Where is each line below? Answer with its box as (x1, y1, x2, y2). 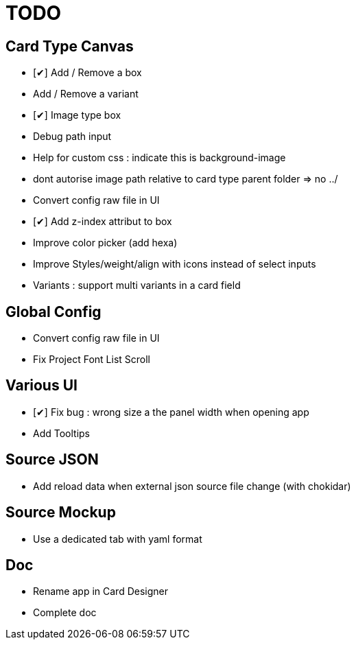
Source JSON (5, 451, 99, 469)
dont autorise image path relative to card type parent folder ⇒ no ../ (33, 173, 338, 185)
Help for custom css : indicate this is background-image (33, 152, 286, 164)
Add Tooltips (33, 427, 91, 439)
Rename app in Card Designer (33, 585, 168, 598)
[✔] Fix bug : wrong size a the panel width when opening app (33, 406, 309, 418)
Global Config (5, 303, 102, 320)
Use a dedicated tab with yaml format (33, 532, 202, 545)
